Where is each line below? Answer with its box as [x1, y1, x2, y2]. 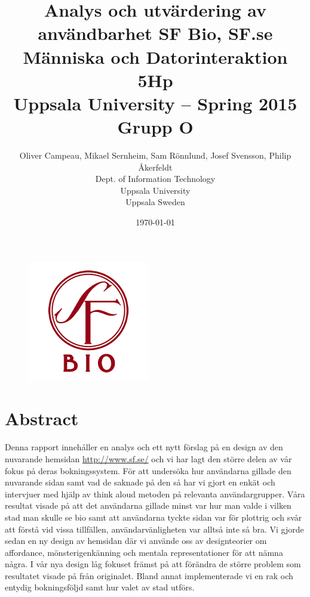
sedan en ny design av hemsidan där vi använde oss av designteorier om [5, 534, 267, 547]
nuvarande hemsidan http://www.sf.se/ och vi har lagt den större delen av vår [5, 452, 292, 465]
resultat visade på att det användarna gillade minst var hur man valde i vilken [5, 499, 291, 512]
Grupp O [117, 115, 194, 139]
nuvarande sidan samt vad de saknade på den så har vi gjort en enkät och [5, 476, 275, 488]
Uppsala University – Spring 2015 [13, 91, 297, 115]
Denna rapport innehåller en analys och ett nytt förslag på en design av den [5, 441, 283, 453]
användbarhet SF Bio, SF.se [38, 21, 273, 45]
